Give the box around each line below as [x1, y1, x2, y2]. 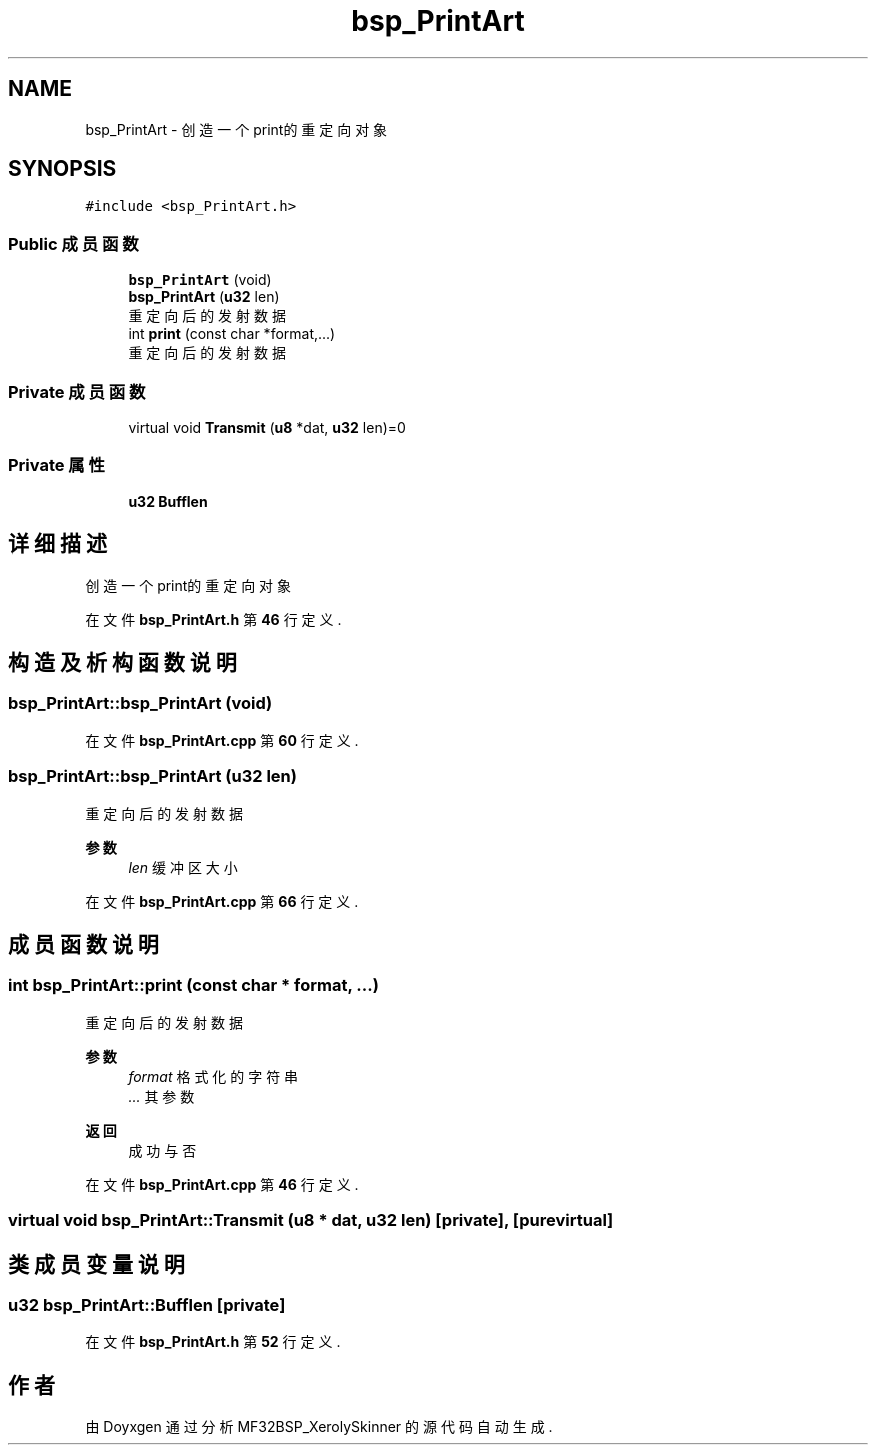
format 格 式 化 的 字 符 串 [128, 1067, 299, 1085]
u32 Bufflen [128, 492, 208, 510]
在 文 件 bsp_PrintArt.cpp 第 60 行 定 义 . [85, 731, 359, 749]
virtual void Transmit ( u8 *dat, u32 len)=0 [128, 418, 406, 436]
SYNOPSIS [8, 156, 117, 182]
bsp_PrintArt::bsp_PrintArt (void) [8, 693, 273, 714]
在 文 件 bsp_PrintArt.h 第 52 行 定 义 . [85, 1333, 341, 1351]
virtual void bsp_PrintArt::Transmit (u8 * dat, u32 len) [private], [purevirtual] [8, 1210, 614, 1231]
